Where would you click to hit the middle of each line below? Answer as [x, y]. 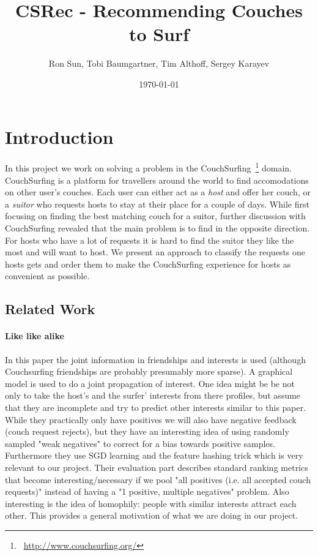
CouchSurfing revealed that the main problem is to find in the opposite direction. [157, 228]
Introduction [59, 136]
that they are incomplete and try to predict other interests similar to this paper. [156, 407]
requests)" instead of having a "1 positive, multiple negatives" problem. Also [147, 491]
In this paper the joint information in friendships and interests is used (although [155, 359]
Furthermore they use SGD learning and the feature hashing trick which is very [154, 455]
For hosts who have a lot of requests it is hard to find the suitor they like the [150, 240]
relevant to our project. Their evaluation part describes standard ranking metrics [157, 467]
